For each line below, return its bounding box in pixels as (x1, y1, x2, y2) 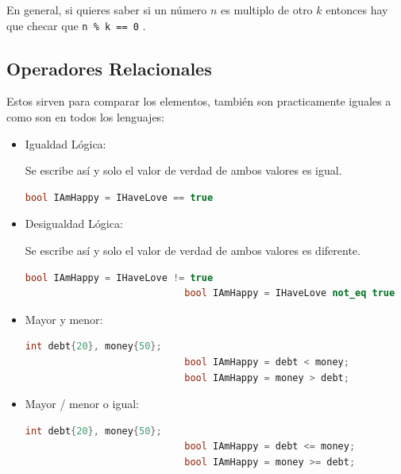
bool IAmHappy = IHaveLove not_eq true (184, 287, 395, 299)
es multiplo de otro (221, 2, 313, 17)
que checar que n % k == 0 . (6, 17, 146, 33)
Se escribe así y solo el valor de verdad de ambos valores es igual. (25, 162, 342, 179)
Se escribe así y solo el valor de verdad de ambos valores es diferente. (25, 242, 361, 259)
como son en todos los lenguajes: (6, 109, 165, 125)
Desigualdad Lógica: (25, 215, 123, 232)
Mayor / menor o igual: (25, 395, 139, 412)
